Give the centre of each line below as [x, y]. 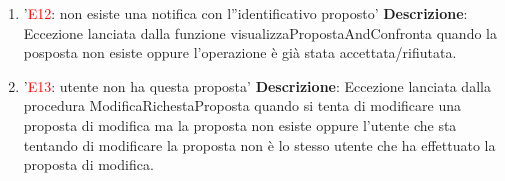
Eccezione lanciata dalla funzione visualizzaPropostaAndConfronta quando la [260, 32]
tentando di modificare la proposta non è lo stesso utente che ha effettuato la [259, 144]
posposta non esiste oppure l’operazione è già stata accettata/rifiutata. [240, 52]
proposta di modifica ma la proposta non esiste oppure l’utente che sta [240, 124]
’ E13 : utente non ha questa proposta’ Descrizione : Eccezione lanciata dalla [257, 85]
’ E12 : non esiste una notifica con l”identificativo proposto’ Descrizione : [245, 13]
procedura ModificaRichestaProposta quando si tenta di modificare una [242, 105]
